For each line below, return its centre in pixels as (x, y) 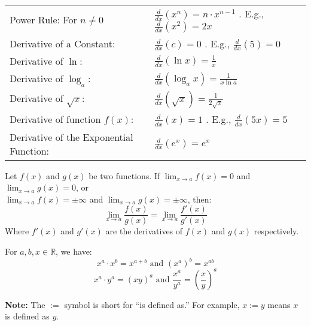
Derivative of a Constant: (62, 44)
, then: (199, 199)
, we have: (74, 251)
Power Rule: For (43, 20)
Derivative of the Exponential (71, 137)
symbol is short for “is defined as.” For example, (152, 304)
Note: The (25, 304)
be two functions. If (124, 175)
